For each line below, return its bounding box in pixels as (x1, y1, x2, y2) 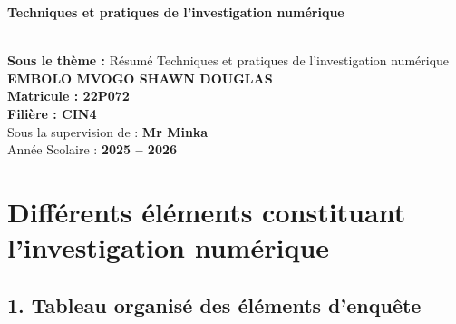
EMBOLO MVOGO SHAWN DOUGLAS (7, 68, 273, 87)
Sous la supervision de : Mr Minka (7, 122, 209, 141)
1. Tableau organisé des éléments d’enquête (7, 290, 422, 319)
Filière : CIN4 (7, 103, 97, 123)
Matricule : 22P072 (7, 86, 130, 105)
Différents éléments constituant (7, 192, 406, 230)
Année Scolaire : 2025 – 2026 (7, 140, 178, 159)
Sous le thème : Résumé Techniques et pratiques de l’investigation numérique (7, 51, 450, 70)
